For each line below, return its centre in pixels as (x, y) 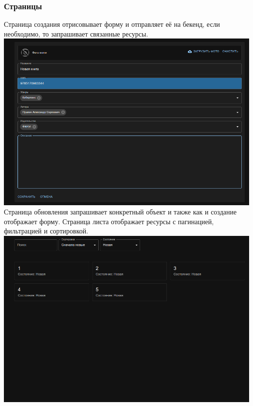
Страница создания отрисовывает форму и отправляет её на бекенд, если (112, 24)
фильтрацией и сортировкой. (46, 231)
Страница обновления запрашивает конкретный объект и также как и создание (120, 212)
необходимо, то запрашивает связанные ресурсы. (76, 33)
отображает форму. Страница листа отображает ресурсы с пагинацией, (109, 221)
